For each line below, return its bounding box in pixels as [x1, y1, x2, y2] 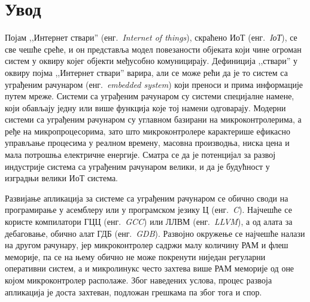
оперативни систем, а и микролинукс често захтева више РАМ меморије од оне [5, 262, 294, 274]
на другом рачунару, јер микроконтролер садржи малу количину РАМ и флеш [5, 239, 288, 251]
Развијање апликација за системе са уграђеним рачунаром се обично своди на [5, 191, 288, 204]
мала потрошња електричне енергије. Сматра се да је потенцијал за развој [5, 148, 276, 161]
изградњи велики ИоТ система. [5, 172, 118, 184]
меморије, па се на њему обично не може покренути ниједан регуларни [5, 250, 266, 263]
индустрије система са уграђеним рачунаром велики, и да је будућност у [5, 160, 270, 172]
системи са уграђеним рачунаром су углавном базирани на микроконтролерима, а [5, 113, 302, 126]
